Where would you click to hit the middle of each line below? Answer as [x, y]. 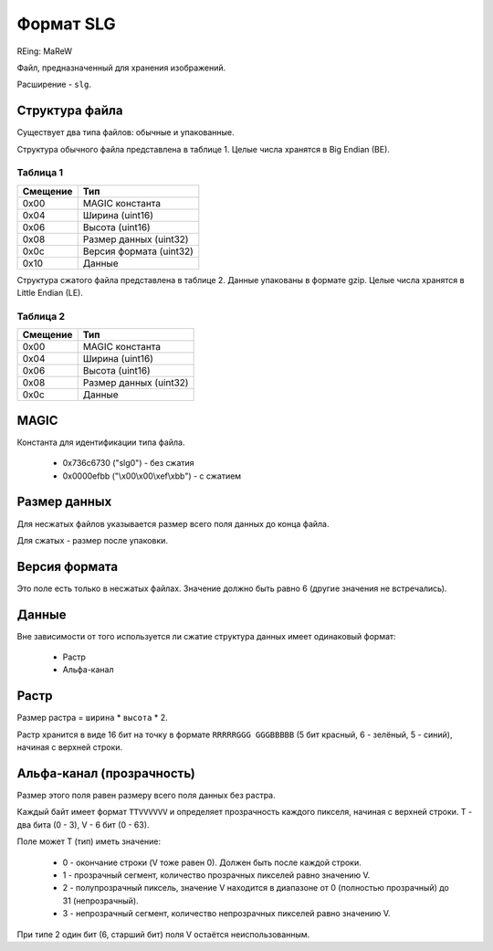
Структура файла [70, 111]
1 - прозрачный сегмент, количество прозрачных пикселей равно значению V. [216, 875]
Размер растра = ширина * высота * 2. [92, 718]
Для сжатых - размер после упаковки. [93, 540]
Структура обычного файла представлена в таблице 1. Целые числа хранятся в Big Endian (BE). [203, 149]
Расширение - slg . [54, 85]
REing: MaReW [45, 51]
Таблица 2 [41, 316]
